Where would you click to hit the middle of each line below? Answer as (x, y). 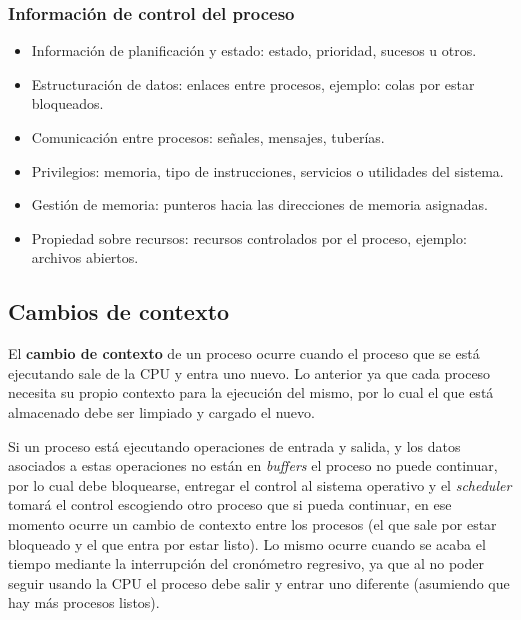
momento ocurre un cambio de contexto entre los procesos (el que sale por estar (252, 523)
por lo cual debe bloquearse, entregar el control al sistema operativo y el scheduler (260, 484)
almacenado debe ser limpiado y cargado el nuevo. (161, 411)
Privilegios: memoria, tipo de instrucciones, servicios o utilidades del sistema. (267, 170)
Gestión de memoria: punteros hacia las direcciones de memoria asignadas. (259, 204)
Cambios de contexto (119, 311)
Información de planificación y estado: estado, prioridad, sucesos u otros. (254, 50)
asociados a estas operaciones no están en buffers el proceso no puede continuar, (253, 465)
